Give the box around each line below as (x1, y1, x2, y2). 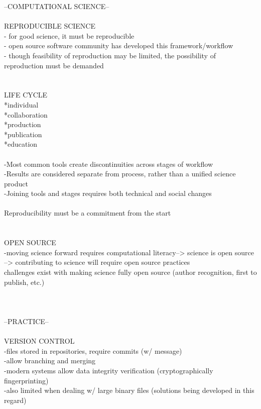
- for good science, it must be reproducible (4, 30, 135, 41)
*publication (4, 129, 42, 139)
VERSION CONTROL (4, 336, 75, 346)
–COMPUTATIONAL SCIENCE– (4, 1, 109, 11)
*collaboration (4, 109, 48, 120)
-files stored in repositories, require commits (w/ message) (4, 345, 182, 356)
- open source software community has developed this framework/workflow (4, 40, 233, 51)
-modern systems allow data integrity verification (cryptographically (4, 365, 213, 375)
